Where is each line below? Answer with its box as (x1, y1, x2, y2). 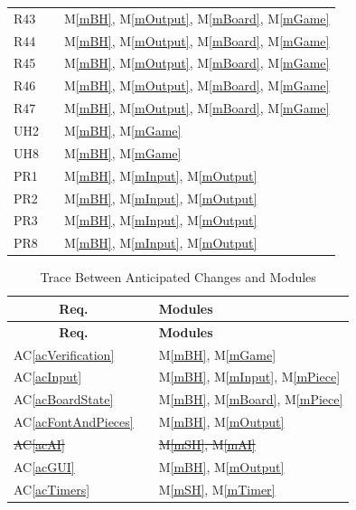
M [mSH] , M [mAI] (158, 434, 256, 453)
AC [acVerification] (14, 345, 115, 364)
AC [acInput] (14, 367, 82, 386)
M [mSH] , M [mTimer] (158, 479, 276, 498)
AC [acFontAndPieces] (14, 412, 134, 431)
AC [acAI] (14, 434, 65, 453)
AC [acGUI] (14, 457, 75, 476)
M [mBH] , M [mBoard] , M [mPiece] (158, 390, 343, 409)
